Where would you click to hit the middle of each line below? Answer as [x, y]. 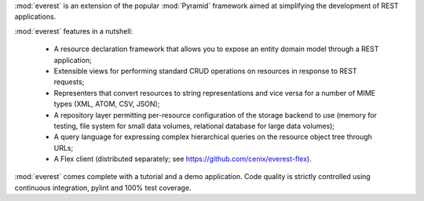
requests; [69, 82]
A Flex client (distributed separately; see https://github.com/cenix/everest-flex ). [183, 159]
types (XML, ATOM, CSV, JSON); [107, 104]
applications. [35, 16]
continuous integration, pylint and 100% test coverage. [103, 188]
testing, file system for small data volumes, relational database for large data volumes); [194, 126]
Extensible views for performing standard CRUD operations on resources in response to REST [205, 71]
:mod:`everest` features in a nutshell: [74, 31]
